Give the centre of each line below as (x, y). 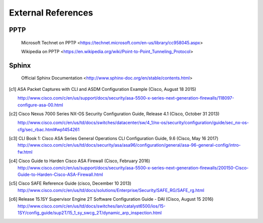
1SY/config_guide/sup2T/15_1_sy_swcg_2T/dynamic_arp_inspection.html (90, 213)
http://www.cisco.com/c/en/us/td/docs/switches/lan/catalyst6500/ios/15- (92, 206)
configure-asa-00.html (40, 105)
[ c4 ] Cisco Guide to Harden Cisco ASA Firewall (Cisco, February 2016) (80, 161)
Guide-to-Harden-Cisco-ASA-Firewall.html (60, 174)
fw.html (25, 152)
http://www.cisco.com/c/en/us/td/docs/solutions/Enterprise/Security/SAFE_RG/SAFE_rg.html (111, 190)
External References (51, 13)
